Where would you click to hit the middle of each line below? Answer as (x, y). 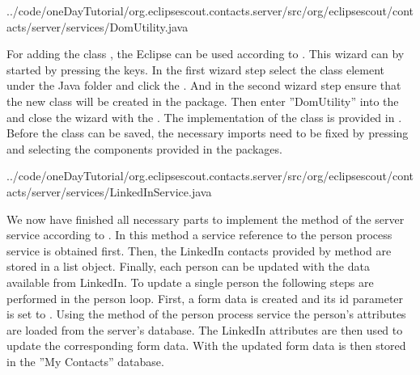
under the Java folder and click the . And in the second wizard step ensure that (204, 85)
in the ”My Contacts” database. (85, 361)
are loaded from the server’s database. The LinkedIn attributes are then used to (205, 329)
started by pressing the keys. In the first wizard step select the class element (196, 69)
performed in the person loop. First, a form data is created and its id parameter (205, 298)
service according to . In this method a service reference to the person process (199, 235)
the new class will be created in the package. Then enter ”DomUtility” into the (203, 101)
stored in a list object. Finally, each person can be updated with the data (188, 266)
